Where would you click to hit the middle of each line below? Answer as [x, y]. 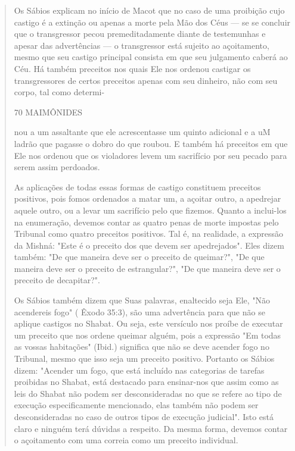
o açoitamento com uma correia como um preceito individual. [126, 440]
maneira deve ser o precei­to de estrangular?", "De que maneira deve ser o [147, 268]
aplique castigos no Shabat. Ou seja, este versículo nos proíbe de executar [148, 323]
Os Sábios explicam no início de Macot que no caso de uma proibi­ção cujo [149, 10]
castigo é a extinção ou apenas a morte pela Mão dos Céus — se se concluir [152, 22]
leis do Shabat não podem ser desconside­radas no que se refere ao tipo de [148, 393]
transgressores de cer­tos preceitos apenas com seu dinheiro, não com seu [146, 80]
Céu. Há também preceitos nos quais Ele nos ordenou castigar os [132, 68]
